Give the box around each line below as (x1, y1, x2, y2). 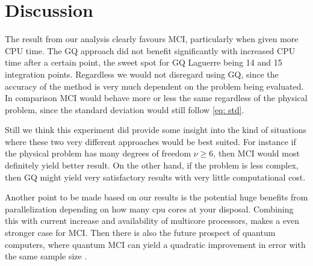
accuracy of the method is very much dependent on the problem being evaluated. (5, 79, 304, 92)
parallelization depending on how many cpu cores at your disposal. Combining (5, 202, 294, 215)
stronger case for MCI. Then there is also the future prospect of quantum (5, 226, 276, 239)
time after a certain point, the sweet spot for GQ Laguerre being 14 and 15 (5, 56, 282, 69)
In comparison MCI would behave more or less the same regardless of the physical (5, 91, 308, 104)
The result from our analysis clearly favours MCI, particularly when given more (5, 32, 299, 45)
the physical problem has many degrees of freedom (5, 147, 191, 159)
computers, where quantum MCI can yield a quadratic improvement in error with (5, 238, 306, 250)
